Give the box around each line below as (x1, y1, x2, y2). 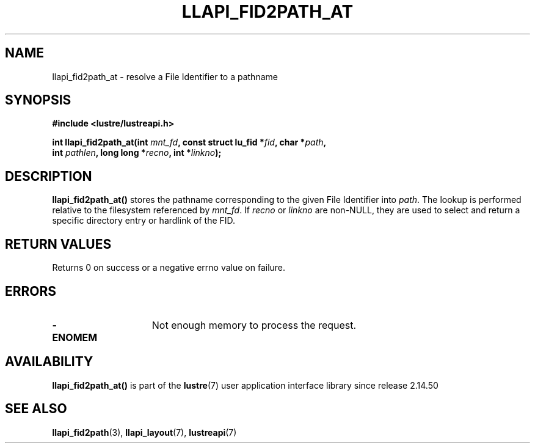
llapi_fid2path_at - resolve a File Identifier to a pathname (52, 71, 278, 82)
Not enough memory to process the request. (151, 318, 357, 331)
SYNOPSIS (5, 92, 71, 108)
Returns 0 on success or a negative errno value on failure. (52, 262, 286, 273)
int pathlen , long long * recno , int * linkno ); (52, 147, 222, 158)
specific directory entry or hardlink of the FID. (52, 215, 236, 226)
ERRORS (5, 283, 57, 299)
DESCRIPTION (5, 168, 92, 184)
